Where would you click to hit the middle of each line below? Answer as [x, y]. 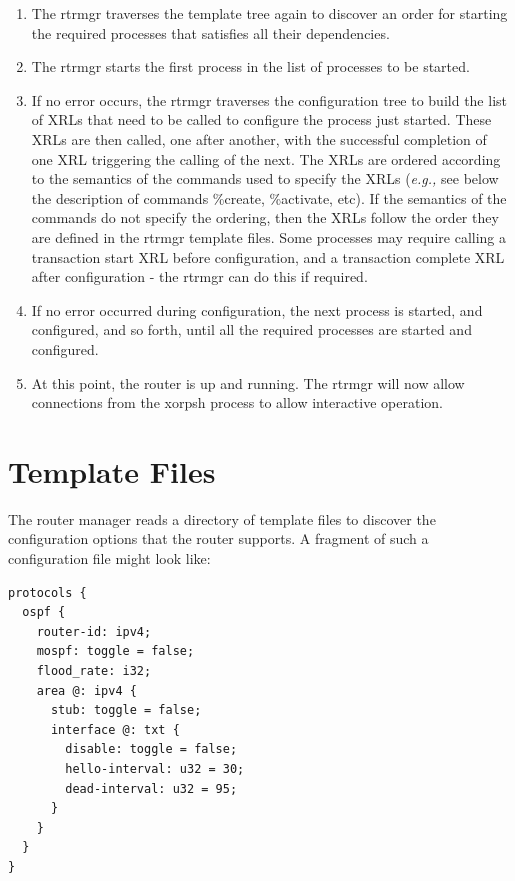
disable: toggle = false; [151, 749]
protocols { [47, 592]
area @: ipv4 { [86, 690]
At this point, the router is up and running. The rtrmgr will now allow [248, 382]
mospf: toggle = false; [115, 651]
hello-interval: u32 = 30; [155, 768]
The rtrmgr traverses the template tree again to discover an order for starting [269, 13]
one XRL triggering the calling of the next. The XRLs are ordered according [266, 158]
